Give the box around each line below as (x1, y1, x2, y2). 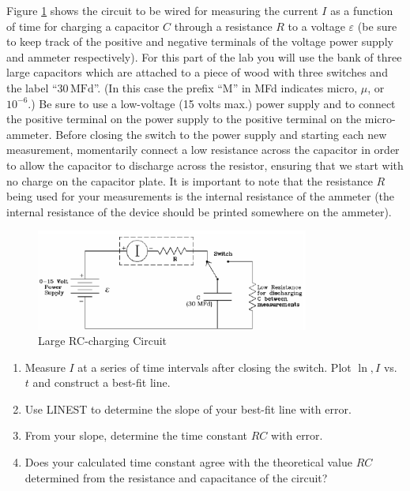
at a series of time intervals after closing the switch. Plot (77, 358, 352, 375)
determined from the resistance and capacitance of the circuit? (24, 469, 328, 485)
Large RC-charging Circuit (38, 332, 167, 349)
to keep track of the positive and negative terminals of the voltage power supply (6, 33, 393, 50)
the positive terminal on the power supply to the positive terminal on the (6, 111, 362, 127)
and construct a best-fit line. (32, 374, 171, 391)
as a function (330, 2, 393, 18)
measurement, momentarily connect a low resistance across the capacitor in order (6, 141, 400, 158)
